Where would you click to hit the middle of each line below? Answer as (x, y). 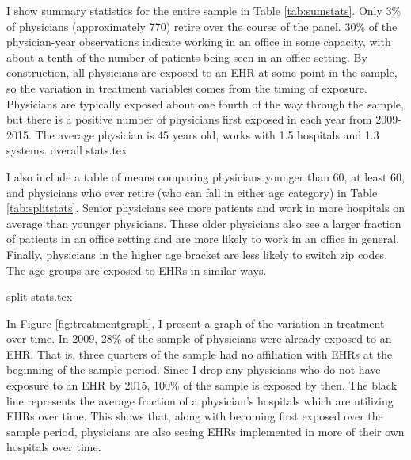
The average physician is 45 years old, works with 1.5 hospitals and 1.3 (207, 134)
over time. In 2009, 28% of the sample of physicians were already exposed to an (199, 338)
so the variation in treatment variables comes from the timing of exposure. (187, 87)
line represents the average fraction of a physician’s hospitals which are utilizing (200, 400)
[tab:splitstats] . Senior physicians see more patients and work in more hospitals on (205, 208)
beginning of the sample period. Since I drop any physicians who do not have (194, 369)
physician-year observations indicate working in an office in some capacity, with (199, 42)
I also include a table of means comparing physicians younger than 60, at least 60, (205, 176)
